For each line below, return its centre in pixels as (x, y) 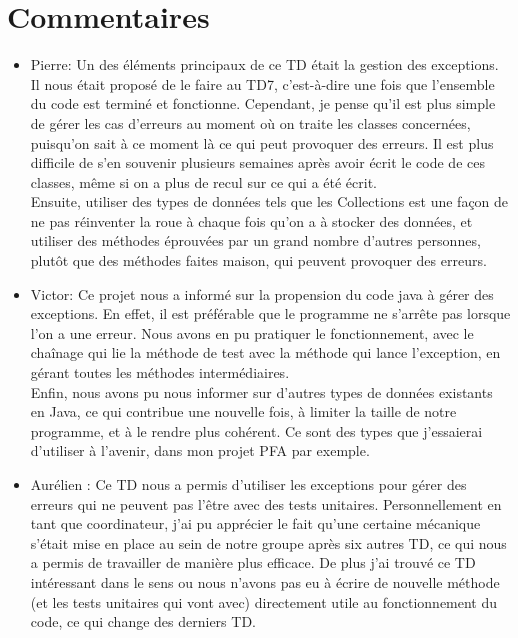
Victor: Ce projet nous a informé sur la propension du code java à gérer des (262, 293)
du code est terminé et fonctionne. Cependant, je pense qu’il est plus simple (263, 103)
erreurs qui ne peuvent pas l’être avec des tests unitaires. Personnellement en (266, 503)
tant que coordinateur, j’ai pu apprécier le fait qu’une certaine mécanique (255, 523)
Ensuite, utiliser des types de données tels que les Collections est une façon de (269, 201)
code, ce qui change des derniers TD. (143, 621)
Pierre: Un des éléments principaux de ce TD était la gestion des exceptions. (264, 64)
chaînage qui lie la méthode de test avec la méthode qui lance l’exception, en (265, 352)
